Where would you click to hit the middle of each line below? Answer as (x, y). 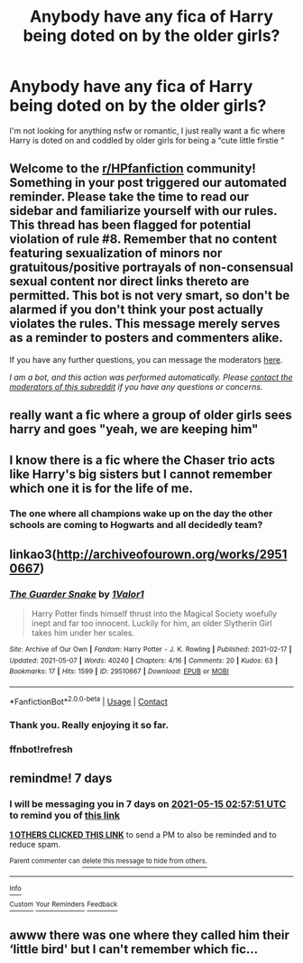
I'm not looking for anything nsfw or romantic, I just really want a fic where (147, 130)
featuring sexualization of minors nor (116, 253)
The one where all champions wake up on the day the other (141, 514)
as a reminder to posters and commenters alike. (147, 338)
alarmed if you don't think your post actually (137, 310)
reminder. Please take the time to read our (129, 197)
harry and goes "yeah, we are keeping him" (134, 429)
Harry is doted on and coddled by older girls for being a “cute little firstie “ (147, 140)
